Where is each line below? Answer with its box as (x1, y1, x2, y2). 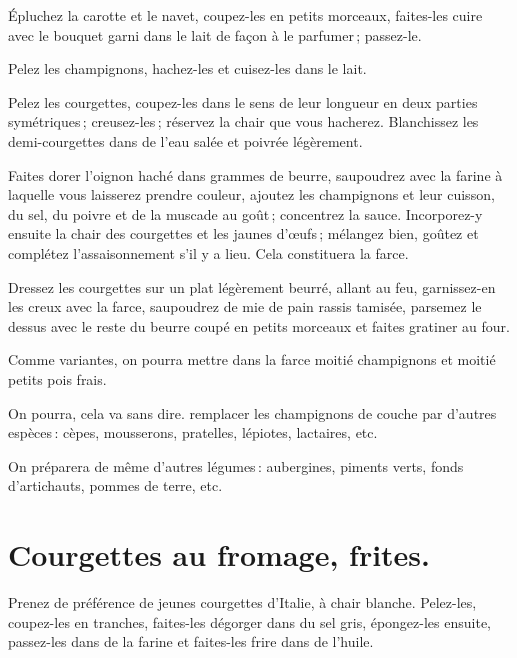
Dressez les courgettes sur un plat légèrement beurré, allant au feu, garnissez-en (8, 276, 496, 297)
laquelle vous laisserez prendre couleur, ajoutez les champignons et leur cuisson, (8, 184, 495, 205)
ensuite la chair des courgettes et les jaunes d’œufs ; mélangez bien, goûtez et (8, 223, 479, 244)
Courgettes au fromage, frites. (8, 534, 431, 575)
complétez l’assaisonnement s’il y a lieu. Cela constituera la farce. (8, 242, 409, 263)
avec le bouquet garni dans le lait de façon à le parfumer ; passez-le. (8, 24, 422, 45)
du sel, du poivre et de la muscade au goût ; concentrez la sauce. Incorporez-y (8, 203, 483, 224)
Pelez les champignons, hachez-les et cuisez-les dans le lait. (8, 58, 367, 79)
